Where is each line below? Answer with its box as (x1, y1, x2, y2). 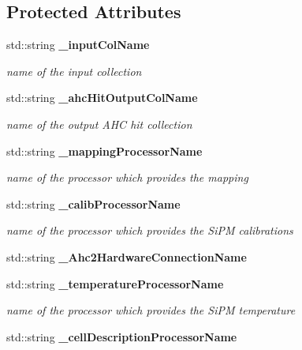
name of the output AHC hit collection (6, 115, 192, 132)
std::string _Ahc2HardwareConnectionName (6, 248, 247, 265)
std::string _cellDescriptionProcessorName (6, 328, 237, 344)
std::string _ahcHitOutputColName (6, 89, 198, 106)
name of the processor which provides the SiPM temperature (6, 302, 296, 318)
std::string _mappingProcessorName (6, 142, 203, 159)
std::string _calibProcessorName (6, 195, 181, 212)
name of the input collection (6, 62, 142, 79)
